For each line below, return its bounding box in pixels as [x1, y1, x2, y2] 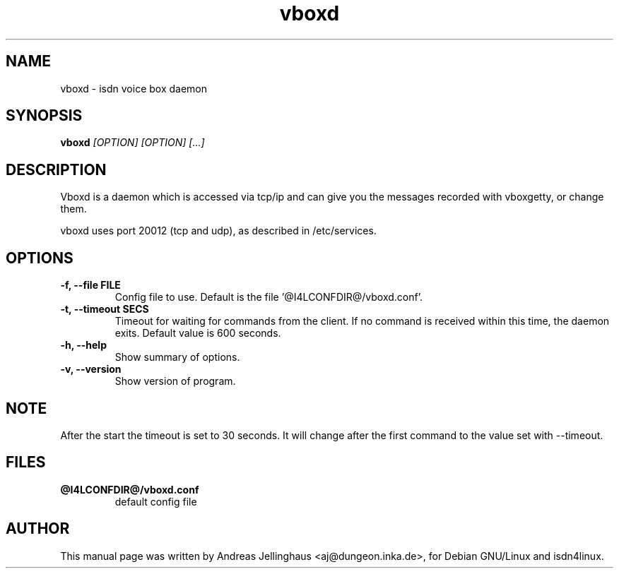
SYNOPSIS [6, 107, 83, 125]
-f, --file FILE [60, 279, 121, 292]
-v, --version [60, 363, 122, 376]
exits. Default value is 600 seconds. [114, 327, 281, 340]
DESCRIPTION [6, 160, 107, 179]
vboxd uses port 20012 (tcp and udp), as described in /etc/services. [60, 225, 377, 237]
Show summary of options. [114, 351, 240, 364]
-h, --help [60, 339, 107, 352]
